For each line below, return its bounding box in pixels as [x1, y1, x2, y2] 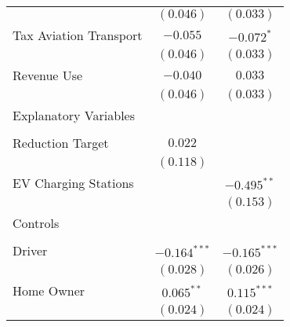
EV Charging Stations [13, 174, 134, 192]
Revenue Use [13, 66, 83, 84]
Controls [13, 214, 60, 232]
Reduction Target [13, 134, 109, 152]
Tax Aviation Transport [13, 26, 143, 44]
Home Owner [13, 281, 85, 299]
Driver [13, 241, 48, 259]
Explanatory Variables [13, 106, 136, 124]
